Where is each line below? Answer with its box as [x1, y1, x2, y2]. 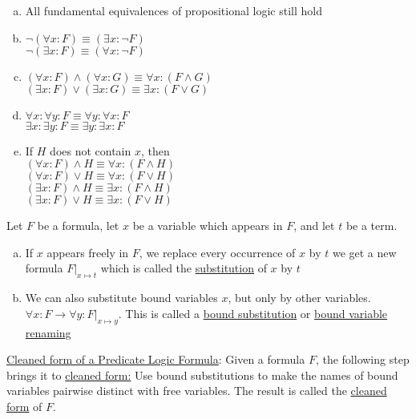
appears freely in [46, 244, 129, 260]
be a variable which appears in [132, 217, 283, 234]
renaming [25, 324, 71, 340]
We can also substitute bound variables [25, 289, 218, 306]
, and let [293, 217, 335, 234]
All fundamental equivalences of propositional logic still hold [25, 2, 322, 18]
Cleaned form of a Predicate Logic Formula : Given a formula [6, 351, 305, 368]
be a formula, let [37, 217, 119, 234]
